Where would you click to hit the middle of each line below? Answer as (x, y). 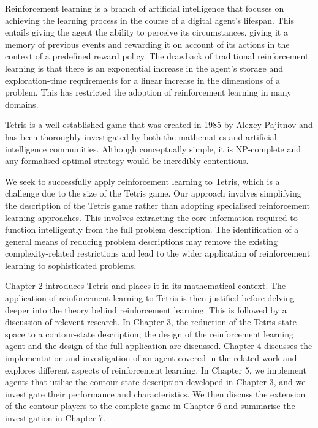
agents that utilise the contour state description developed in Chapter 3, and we (155, 382)
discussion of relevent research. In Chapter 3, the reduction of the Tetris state (151, 322)
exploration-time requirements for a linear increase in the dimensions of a (142, 80)
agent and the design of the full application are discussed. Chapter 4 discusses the (159, 346)
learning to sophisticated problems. (71, 265)
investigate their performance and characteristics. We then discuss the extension (155, 393)
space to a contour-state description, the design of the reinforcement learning (150, 333)
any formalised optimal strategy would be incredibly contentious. (127, 161)
